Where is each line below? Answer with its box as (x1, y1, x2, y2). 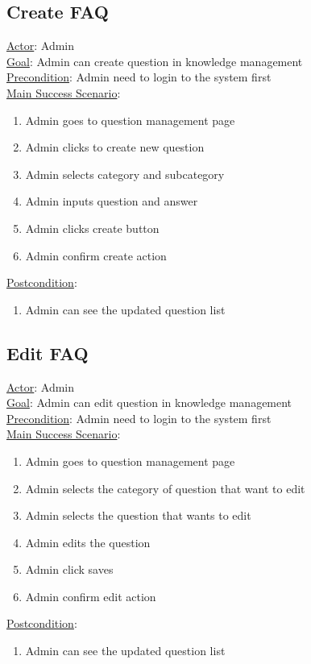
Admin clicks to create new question (25, 139, 205, 156)
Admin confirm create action (25, 247, 167, 264)
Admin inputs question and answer (25, 193, 198, 210)
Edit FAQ (6, 340, 89, 365)
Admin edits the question (25, 533, 151, 550)
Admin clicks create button (25, 219, 160, 236)
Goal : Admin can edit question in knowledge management (6, 394, 292, 411)
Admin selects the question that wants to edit (25, 507, 251, 524)
